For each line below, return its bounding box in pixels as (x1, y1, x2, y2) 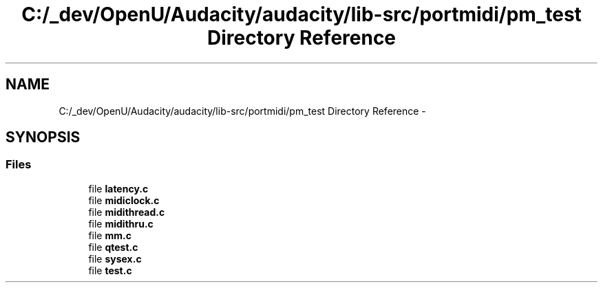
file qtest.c (88, 241, 138, 253)
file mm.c (88, 229, 131, 241)
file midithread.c (88, 206, 165, 218)
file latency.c (88, 182, 149, 195)
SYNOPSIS (6, 129, 81, 146)
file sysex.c (88, 252, 142, 265)
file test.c (88, 264, 132, 276)
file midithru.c (88, 217, 154, 230)
